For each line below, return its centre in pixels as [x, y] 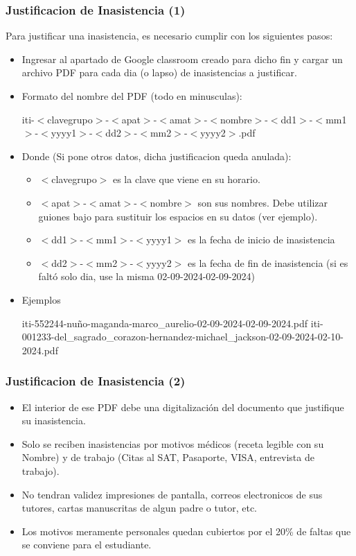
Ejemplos [41, 299]
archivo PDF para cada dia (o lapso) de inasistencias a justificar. [159, 72]
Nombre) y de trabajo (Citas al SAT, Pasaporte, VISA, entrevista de [168, 457]
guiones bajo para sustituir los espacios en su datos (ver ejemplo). [178, 216]
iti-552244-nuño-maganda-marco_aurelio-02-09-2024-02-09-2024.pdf [165, 323]
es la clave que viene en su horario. [186, 179]
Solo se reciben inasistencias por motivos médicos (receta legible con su [173, 443]
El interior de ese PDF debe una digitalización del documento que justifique [183, 407]
